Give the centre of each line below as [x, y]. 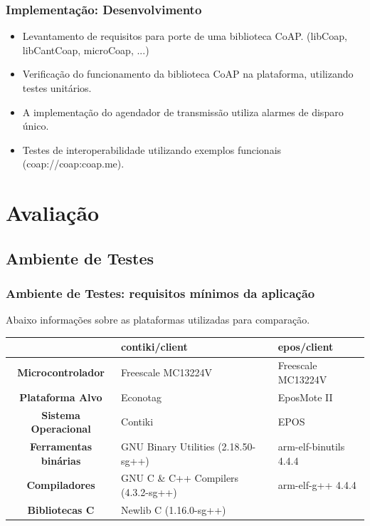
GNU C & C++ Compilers [180, 478]
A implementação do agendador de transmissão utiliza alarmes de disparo [183, 112]
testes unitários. [57, 88]
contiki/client [154, 347]
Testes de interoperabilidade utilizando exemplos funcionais [152, 149]
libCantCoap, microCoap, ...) [86, 50]
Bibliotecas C [61, 509]
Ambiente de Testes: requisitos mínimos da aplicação [160, 293]
